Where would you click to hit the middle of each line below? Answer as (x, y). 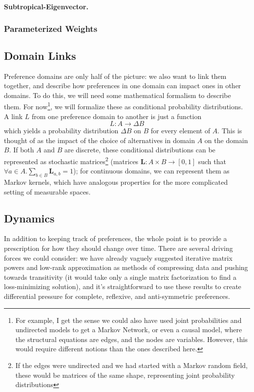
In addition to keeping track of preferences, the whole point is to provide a (116, 238)
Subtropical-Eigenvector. (46, 6)
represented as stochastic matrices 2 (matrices (71, 160)
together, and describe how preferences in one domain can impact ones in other (123, 86)
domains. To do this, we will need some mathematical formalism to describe (117, 95)
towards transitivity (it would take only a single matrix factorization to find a (120, 277)
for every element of (180, 131)
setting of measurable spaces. (47, 191)
